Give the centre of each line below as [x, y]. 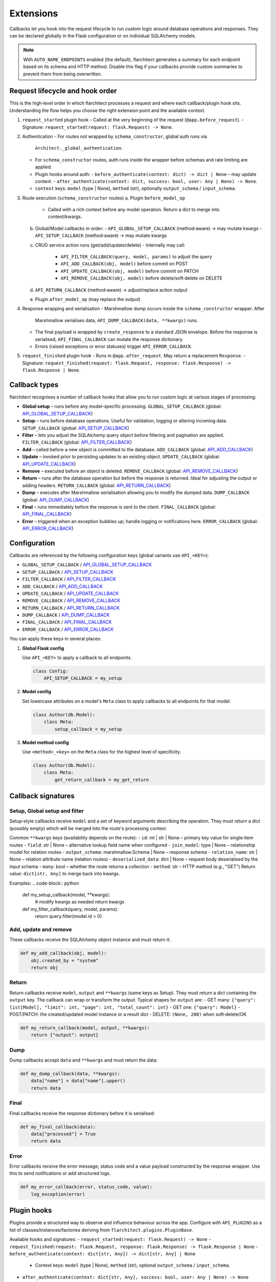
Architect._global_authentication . [79, 148]
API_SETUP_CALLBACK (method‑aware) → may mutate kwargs [101, 235]
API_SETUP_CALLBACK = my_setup [83, 678]
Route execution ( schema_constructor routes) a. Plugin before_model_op [103, 198]
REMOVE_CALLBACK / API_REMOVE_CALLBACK [71, 600]
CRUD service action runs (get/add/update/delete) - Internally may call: [110, 245]
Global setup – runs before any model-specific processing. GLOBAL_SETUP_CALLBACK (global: [122, 406]
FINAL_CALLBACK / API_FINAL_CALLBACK [67, 622]
